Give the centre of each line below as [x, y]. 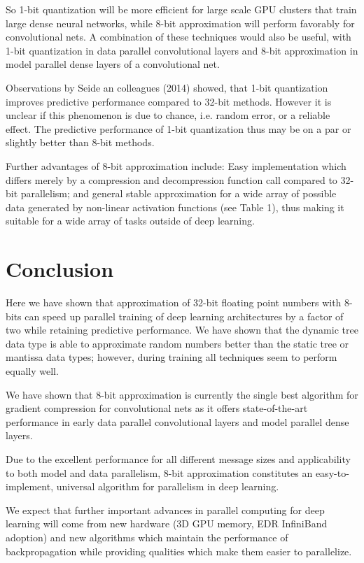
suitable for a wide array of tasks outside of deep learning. [130, 221]
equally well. [32, 371]
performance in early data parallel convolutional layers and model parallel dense [177, 421]
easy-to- [332, 472]
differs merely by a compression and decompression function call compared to [171, 179]
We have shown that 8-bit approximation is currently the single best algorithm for [182, 394]
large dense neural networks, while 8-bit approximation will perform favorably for [180, 23]
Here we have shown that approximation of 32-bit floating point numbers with [174, 302]
